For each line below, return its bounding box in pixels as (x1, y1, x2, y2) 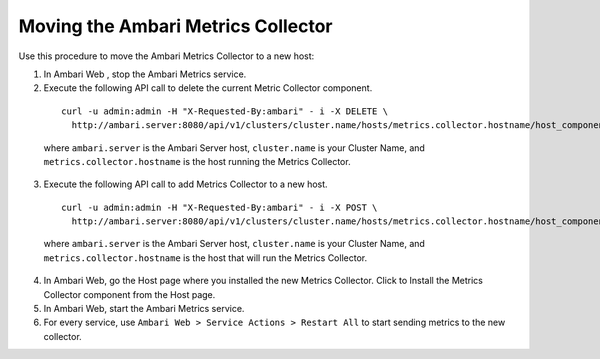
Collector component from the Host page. (43, 288, 216, 300)
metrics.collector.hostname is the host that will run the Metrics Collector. (43, 251, 368, 264)
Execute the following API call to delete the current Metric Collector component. (43, 82, 373, 94)
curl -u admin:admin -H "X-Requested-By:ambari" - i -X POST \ (61, 201, 378, 213)
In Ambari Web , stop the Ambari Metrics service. (43, 68, 247, 80)
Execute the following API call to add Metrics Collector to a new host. (43, 178, 329, 190)
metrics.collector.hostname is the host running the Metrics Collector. (43, 155, 351, 167)
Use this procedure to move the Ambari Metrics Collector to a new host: (18, 50, 315, 62)
